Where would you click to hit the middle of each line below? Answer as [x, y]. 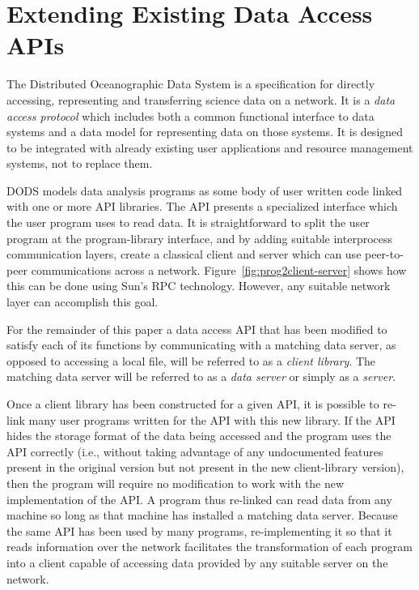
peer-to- [384, 254]
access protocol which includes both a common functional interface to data [190, 115]
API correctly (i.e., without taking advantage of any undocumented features [195, 451]
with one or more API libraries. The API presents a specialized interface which [202, 206]
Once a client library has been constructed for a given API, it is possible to [193, 404]
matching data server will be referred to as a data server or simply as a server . [201, 376]
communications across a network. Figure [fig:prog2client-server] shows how [219, 269]
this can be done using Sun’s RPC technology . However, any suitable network [199, 286]
